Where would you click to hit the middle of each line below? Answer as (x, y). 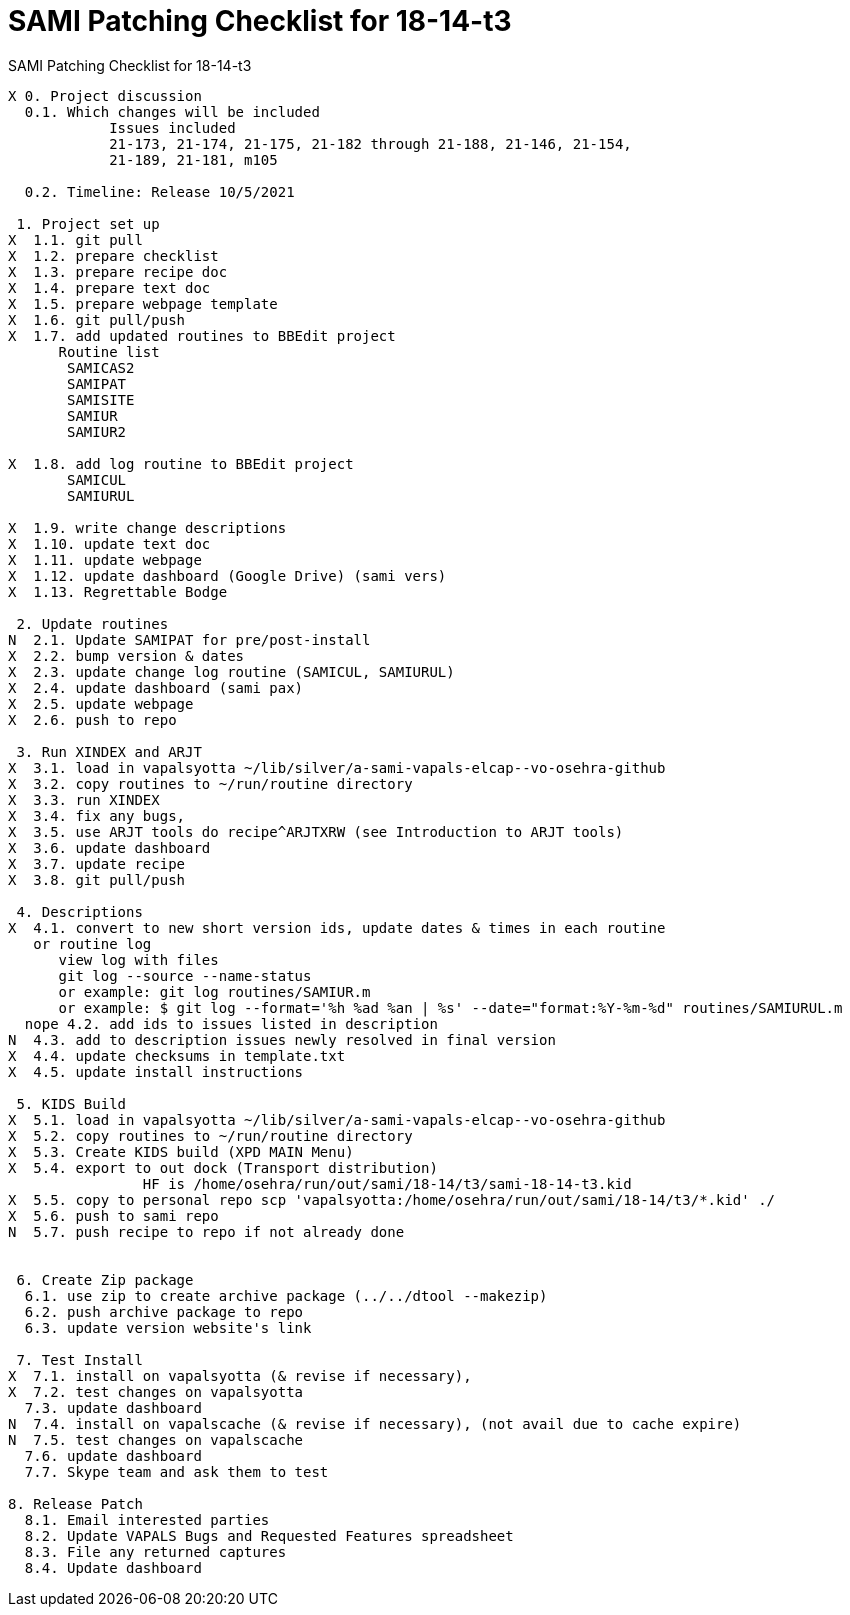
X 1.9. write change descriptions (147, 527)
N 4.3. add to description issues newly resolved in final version (282, 1039)
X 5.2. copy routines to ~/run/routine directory (210, 1135)
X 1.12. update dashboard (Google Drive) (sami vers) (227, 575)
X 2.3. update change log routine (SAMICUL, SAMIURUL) (231, 671)
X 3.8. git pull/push (97, 879)
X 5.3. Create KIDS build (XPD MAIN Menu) (181, 1151)
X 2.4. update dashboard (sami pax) (156, 687)
